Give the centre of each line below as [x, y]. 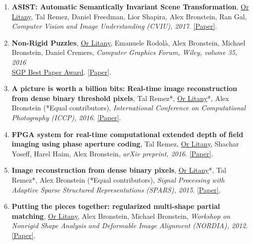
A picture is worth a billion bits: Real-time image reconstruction [125, 88]
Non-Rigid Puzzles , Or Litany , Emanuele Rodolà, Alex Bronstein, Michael [128, 42]
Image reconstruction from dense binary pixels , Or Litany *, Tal [119, 170]
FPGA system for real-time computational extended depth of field [127, 134]
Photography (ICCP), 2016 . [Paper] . [66, 117]
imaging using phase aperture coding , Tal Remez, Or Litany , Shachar [125, 144]
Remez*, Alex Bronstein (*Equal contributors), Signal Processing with [118, 179]
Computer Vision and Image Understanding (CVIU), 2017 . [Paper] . [114, 26]
